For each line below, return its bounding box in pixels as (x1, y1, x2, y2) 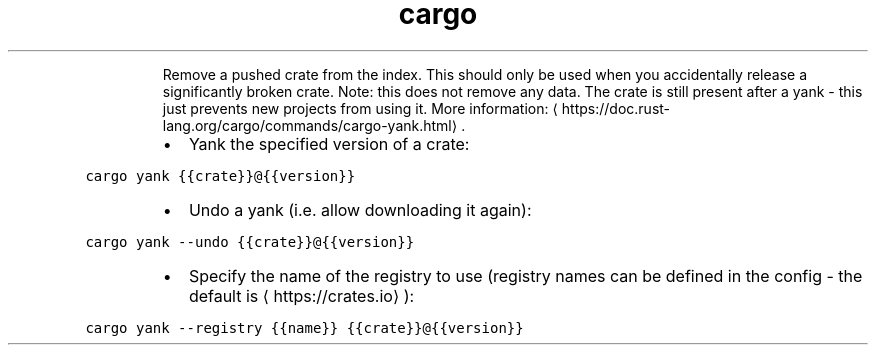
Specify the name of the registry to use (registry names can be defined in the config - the (188, 265, 863, 286)
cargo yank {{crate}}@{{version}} (85, 167, 356, 184)
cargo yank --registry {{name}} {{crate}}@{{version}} (85, 319, 524, 336)
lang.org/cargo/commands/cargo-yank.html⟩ (162, 116, 458, 134)
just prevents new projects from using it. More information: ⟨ (162, 99, 558, 117)
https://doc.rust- (561, 99, 671, 117)
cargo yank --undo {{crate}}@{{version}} (85, 233, 415, 250)
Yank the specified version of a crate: (188, 133, 470, 154)
